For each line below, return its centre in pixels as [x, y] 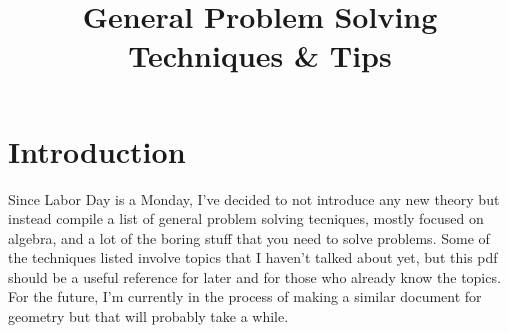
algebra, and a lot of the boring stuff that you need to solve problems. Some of [249, 237]
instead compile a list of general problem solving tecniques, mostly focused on [246, 218]
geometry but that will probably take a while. [148, 316]
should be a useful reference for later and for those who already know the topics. [254, 276]
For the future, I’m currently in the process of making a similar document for [245, 296]
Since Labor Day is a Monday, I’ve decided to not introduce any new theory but [254, 198]
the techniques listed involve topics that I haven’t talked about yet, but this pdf [253, 257]
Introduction [97, 150]
